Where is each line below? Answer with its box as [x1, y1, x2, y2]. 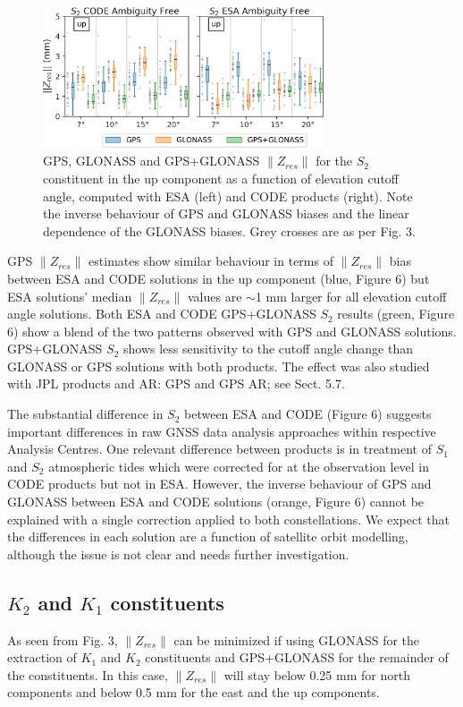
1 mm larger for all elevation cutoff [255, 286, 447, 305]
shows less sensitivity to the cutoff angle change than [123, 339, 413, 358]
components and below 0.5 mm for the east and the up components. [7, 683, 380, 702]
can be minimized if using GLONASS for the [173, 630, 420, 649]
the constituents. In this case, [7, 665, 168, 684]
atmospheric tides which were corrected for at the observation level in [48, 456, 430, 475]
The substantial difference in [7, 405, 164, 423]
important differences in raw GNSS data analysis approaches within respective [7, 422, 436, 440]
